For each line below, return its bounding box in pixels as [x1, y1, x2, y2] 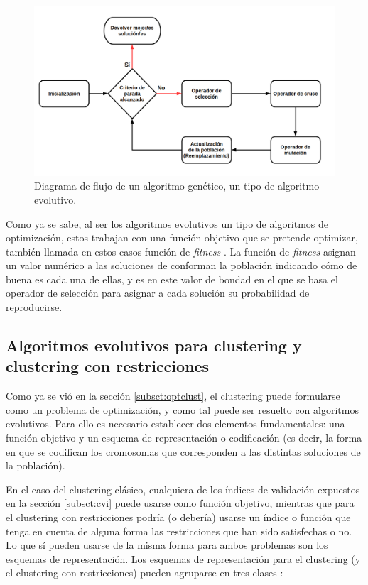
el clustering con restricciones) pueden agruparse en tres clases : [6, 565, 283, 580]
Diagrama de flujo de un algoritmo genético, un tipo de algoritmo [34, 178, 320, 193]
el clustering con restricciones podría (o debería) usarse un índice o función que [6, 510, 351, 525]
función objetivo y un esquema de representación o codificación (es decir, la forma [6, 430, 362, 445]
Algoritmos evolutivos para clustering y [6, 334, 302, 356]
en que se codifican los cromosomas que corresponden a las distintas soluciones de [6, 444, 361, 459]
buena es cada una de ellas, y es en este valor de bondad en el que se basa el [6, 271, 338, 286]
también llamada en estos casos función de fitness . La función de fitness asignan [6, 244, 356, 258]
